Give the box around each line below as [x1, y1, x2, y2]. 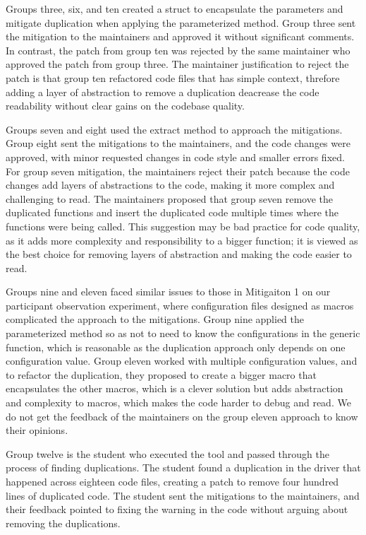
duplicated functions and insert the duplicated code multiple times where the [6, 205, 339, 220]
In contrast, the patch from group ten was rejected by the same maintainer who [6, 42, 350, 57]
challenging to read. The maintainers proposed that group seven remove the [6, 191, 333, 206]
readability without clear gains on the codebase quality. [6, 98, 245, 113]
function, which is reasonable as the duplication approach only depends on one [6, 339, 346, 354]
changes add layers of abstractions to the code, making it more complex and [6, 177, 335, 192]
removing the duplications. [6, 515, 121, 530]
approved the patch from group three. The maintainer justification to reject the [6, 57, 349, 71]
